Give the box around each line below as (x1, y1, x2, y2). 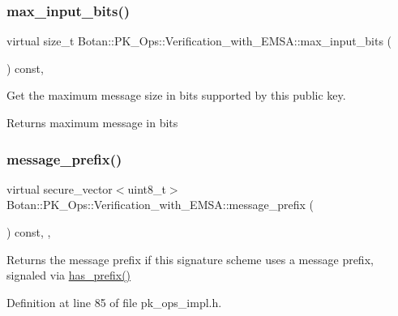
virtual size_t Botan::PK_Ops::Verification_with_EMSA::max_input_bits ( (6, 32, 392, 49)
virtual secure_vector (6, 180, 113, 197)
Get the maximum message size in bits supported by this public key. (6, 87, 346, 104)
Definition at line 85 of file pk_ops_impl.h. (6, 293, 222, 310)
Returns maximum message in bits (6, 114, 178, 130)
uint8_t (127, 180, 166, 197)
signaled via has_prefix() (6, 267, 131, 284)
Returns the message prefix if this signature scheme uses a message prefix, (6, 250, 374, 267)
